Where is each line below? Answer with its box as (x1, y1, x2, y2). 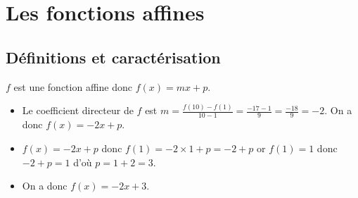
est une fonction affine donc (13, 79, 132, 94)
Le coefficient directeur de (22, 103, 134, 118)
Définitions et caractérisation (6, 46, 221, 68)
